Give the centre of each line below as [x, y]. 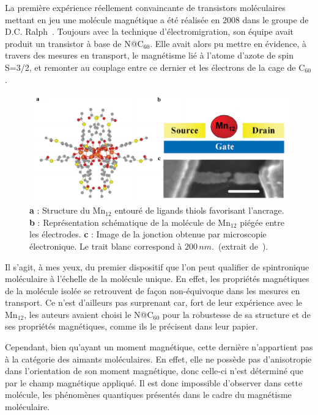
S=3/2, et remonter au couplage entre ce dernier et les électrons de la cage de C [155, 67]
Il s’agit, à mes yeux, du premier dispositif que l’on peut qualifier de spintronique [157, 266]
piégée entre [262, 222]
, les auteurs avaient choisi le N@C [89, 314]
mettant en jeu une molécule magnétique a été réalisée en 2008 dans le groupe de [157, 19]
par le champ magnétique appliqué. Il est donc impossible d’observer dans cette [154, 382]
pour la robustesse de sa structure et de [236, 314]
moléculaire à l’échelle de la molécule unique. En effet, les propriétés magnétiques [157, 279]
